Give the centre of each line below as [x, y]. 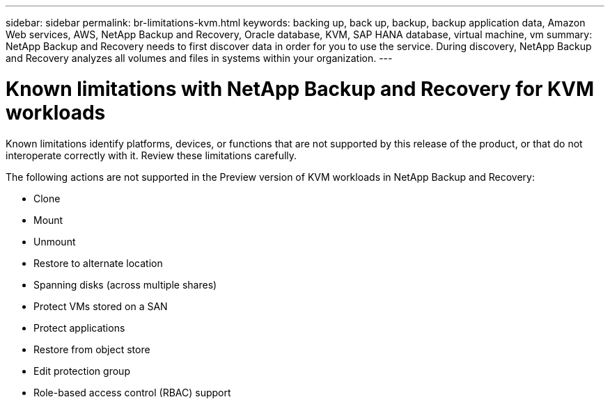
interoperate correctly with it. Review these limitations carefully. [151, 155]
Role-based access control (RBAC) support [132, 392]
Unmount [55, 241]
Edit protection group [82, 371]
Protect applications [79, 328]
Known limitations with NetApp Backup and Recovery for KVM [300, 89]
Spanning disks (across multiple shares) [125, 284]
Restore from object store [92, 349]
